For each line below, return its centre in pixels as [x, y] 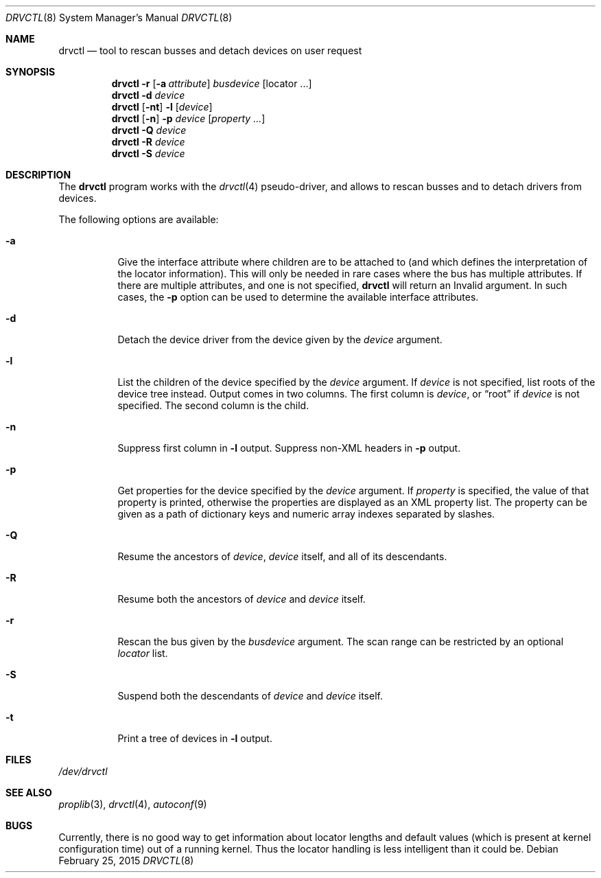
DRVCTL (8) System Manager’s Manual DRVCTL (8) [119, 18]
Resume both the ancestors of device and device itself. [241, 599]
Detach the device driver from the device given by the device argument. [280, 339]
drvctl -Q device [149, 130]
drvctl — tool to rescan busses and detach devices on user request [210, 50]
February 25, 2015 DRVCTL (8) [126, 860]
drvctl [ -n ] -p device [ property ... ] [188, 118]
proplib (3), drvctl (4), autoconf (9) [133, 804]
